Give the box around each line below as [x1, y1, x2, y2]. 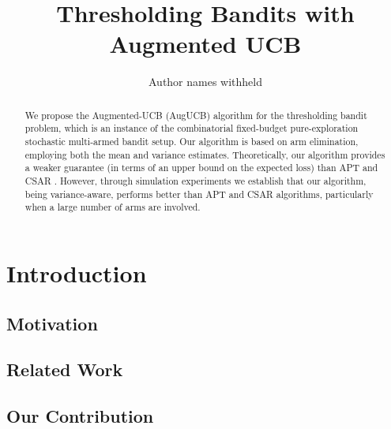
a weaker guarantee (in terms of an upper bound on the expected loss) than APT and [24, 161, 378, 174]
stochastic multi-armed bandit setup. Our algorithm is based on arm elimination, [24, 135, 359, 148]
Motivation [6, 311, 98, 335]
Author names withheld [148, 73, 263, 90]
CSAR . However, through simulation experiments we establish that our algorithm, [24, 173, 367, 187]
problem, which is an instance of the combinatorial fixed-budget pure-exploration [24, 121, 359, 135]
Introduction [6, 256, 147, 289]
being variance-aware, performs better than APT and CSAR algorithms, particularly [24, 187, 374, 200]
